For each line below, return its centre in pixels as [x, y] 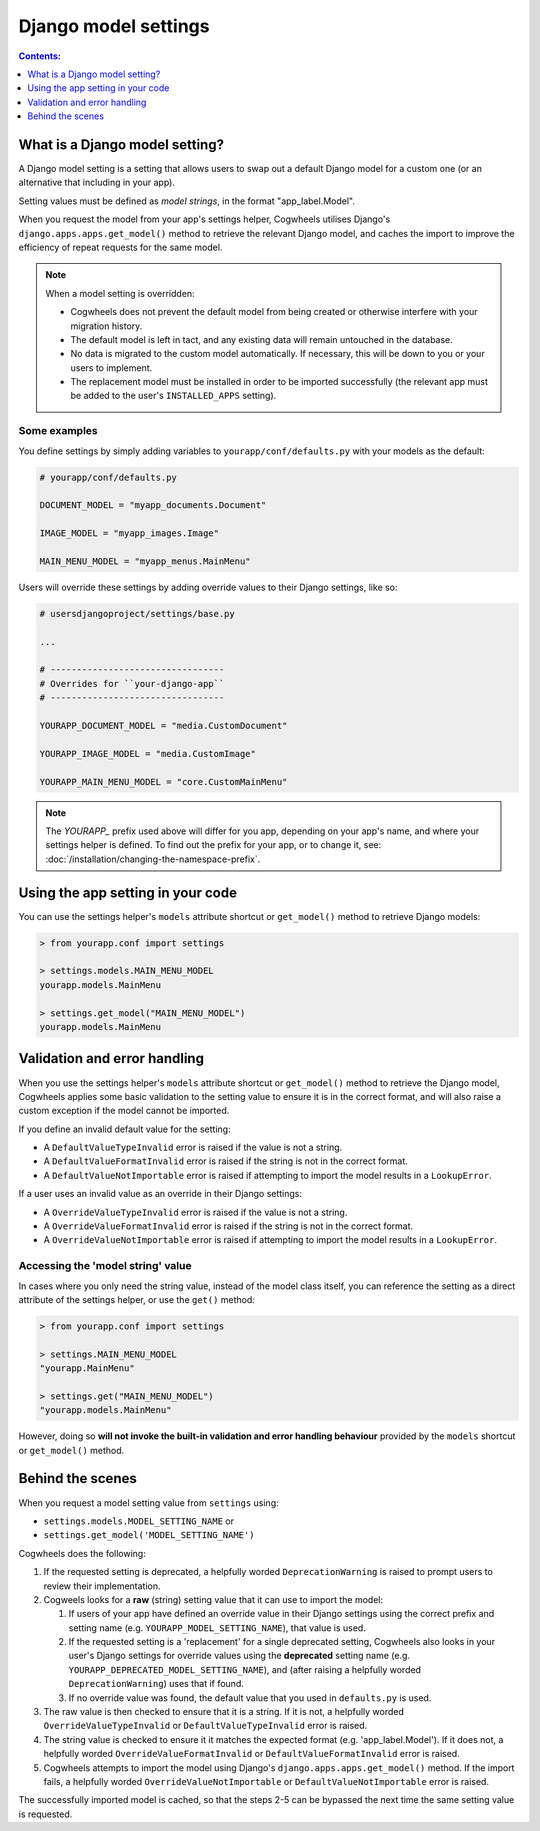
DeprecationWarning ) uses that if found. [156, 1684]
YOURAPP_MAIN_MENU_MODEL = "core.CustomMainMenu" [163, 781]
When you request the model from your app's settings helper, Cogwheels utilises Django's [204, 219]
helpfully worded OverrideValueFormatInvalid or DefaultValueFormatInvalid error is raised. [251, 1754]
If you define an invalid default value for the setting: [124, 1129]
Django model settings [114, 26]
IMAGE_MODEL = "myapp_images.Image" [129, 533]
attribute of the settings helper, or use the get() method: [136, 1299]
